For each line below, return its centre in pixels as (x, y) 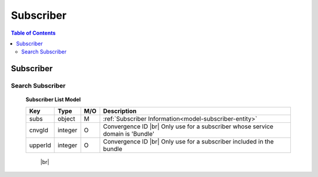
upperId (40, 145)
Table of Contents (33, 33)
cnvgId (39, 130)
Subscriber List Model (53, 99)
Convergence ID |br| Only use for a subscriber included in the (188, 141)
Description (120, 111)
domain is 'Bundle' (129, 133)
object (66, 119)
